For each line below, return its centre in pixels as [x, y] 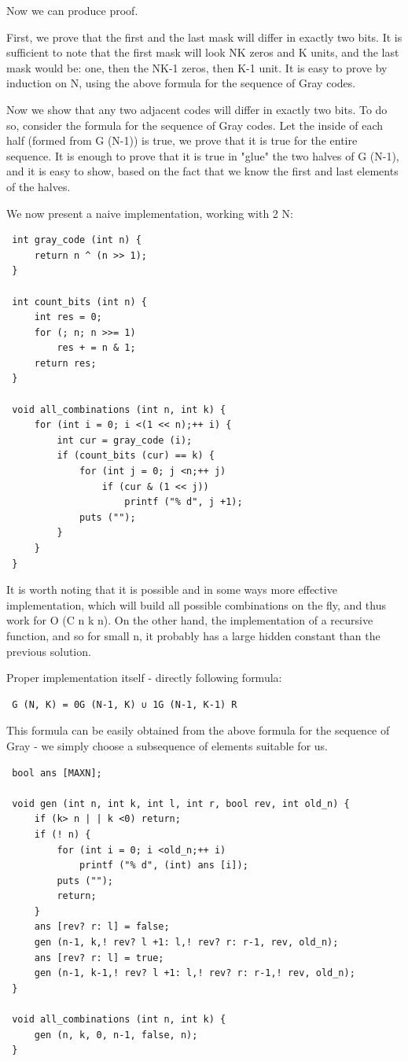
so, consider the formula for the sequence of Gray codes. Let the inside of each [195, 125]
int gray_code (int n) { [77, 240]
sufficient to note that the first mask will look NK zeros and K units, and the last [203, 52]
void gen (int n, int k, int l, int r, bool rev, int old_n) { [181, 803]
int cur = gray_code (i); [125, 440]
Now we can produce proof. [72, 10]
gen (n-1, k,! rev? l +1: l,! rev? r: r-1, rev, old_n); [186, 943]
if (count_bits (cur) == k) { [136, 456]
